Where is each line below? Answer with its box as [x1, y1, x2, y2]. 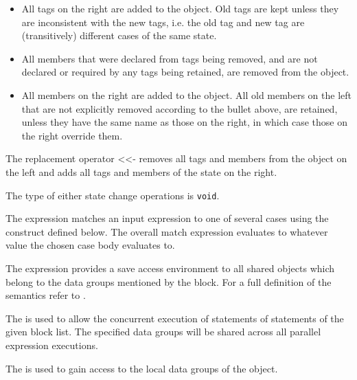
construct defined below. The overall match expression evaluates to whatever [5, 224, 328, 238]
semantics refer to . [5, 288, 86, 302]
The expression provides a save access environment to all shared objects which [5, 260, 335, 275]
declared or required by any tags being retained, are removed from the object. [21, 65, 349, 79]
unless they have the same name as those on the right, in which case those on [21, 115, 347, 129]
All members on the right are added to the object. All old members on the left [21, 87, 352, 102]
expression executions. [5, 337, 98, 352]
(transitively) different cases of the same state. [21, 28, 217, 43]
